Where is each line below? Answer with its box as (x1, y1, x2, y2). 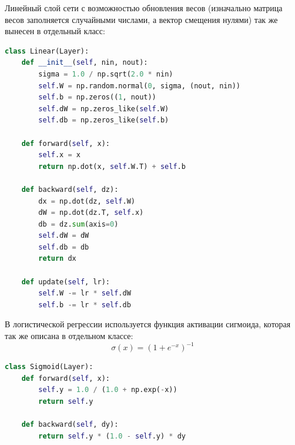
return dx (38, 254, 76, 263)
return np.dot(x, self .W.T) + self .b (38, 162, 186, 171)
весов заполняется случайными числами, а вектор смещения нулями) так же (5, 13, 278, 25)
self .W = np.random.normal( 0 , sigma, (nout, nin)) (38, 81, 240, 90)
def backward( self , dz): (21, 185, 119, 194)
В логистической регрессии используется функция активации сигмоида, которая (5, 318, 291, 330)
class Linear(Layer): (5, 47, 89, 55)
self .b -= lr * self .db (38, 300, 131, 309)
